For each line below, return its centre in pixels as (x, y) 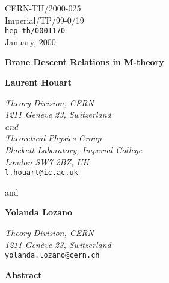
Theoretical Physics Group (53, 138)
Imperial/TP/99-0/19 (45, 20)
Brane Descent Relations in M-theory (84, 62)
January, (20, 41)
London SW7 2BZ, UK (47, 161)
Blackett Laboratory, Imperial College (74, 150)
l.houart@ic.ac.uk (41, 173)
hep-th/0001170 (35, 31)
